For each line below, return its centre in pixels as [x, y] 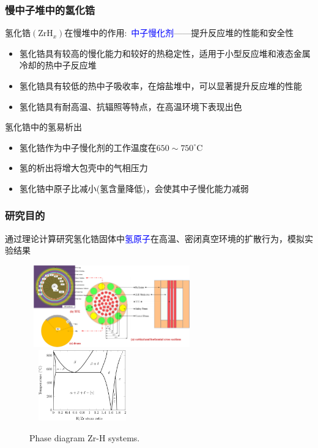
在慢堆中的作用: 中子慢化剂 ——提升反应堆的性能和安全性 [179, 33]
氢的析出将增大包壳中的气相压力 [83, 168]
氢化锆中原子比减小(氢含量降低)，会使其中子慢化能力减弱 [134, 188]
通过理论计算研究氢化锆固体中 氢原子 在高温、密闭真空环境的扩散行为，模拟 [155, 238]
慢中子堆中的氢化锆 [50, 9]
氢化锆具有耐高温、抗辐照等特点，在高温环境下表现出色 [131, 106]
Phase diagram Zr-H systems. [85, 437]
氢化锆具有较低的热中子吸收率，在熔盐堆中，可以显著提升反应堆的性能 [161, 86]
